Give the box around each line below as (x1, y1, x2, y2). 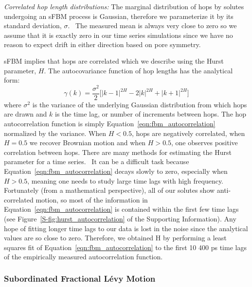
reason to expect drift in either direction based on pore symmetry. (4, 39, 201, 50)
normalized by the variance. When (4, 128, 107, 138)
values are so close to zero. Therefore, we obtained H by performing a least (4, 233, 227, 243)
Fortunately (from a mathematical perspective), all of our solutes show (4, 185, 215, 195)
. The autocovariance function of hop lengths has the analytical (44, 65, 233, 75)
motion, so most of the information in (36, 194, 148, 204)
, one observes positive (171, 137, 238, 148)
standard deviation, (4, 20, 62, 31)
